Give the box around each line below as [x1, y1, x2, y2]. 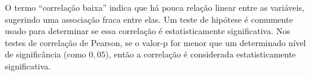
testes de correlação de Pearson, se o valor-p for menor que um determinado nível [5, 36, 306, 48]
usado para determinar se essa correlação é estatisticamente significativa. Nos [5, 25, 290, 37]
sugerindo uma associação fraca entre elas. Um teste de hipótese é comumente [5, 13, 293, 25]
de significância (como [5, 48, 86, 60]
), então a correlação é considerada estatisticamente [105, 48, 296, 60]
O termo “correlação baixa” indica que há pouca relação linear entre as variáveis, [5, 1, 304, 13]
